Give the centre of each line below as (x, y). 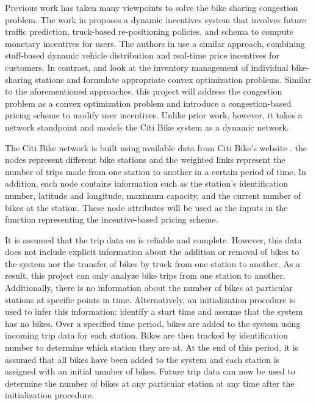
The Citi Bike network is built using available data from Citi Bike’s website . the (156, 147)
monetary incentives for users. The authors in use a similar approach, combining (155, 43)
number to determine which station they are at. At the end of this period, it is (152, 347)
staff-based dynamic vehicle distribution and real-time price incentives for (142, 55)
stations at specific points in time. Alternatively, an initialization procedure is (150, 299)
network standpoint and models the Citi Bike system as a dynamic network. (147, 127)
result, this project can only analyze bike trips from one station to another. (145, 275)
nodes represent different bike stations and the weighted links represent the (145, 159)
